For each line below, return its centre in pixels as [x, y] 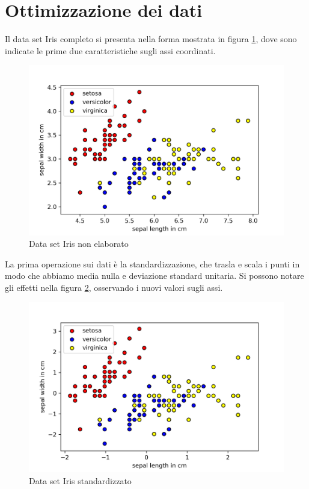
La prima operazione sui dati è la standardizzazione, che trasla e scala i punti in [152, 263]
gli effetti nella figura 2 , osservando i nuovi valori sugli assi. [114, 288]
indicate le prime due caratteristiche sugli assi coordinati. [110, 50]
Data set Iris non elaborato [79, 244]
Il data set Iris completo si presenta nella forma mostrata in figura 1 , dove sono [151, 39]
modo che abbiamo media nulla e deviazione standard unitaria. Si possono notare [154, 276]
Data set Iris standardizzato [80, 480]
